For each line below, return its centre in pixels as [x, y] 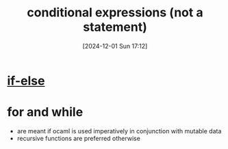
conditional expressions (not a [115, 13]
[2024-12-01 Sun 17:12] [115, 46]
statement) [115, 27]
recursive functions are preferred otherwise [78, 138]
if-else [26, 81]
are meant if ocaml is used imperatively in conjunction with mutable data [119, 131]
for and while [45, 112]
